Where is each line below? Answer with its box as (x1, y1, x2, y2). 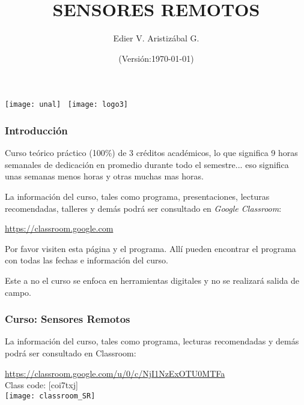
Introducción (5, 122, 68, 137)
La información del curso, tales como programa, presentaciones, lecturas (5, 190, 270, 202)
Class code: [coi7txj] (5, 379, 78, 391)
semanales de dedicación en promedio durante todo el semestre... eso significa (5, 158, 289, 170)
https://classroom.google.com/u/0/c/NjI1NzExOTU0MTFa (5, 367, 225, 379)
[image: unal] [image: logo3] (5, 100, 128, 109)
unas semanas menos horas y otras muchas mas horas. (5, 170, 204, 182)
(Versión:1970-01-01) (118, 52, 194, 64)
